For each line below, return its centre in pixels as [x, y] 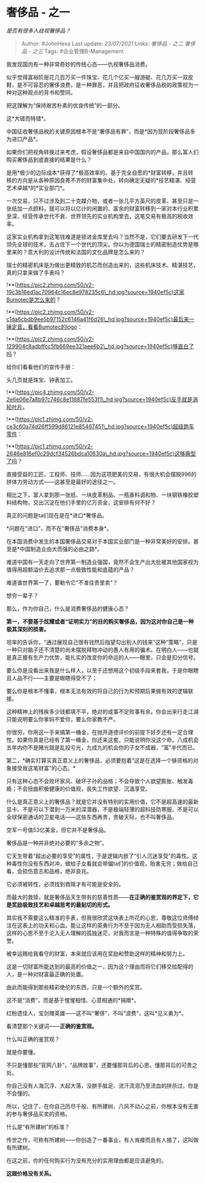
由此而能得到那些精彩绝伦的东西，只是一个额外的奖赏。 [76, 987]
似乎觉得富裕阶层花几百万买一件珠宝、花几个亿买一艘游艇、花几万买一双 [97, 77]
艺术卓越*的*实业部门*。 [37, 187]
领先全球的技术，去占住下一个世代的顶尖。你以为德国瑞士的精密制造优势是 [100, 244]
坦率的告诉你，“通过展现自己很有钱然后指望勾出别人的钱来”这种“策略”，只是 [102, 642]
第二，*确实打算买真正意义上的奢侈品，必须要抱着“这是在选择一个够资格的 [100, 760]
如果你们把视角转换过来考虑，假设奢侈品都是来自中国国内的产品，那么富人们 [103, 152]
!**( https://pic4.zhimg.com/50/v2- [50, 392]
